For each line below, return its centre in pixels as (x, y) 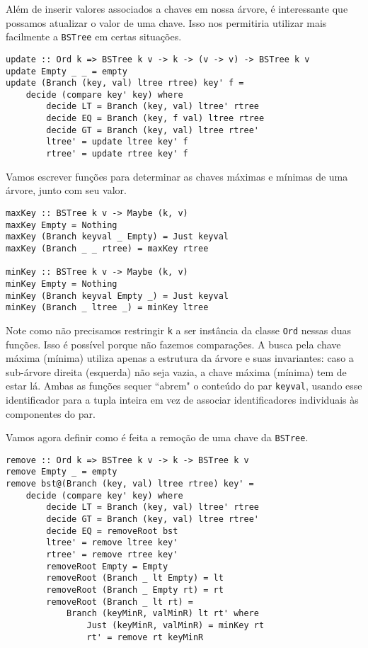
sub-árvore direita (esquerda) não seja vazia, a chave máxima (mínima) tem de (176, 371)
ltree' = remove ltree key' (112, 543)
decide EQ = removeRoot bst (112, 531)
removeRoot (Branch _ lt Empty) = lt (135, 578)
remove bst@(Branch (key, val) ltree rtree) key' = (130, 484)
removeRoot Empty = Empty (107, 566)
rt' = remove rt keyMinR (145, 637)
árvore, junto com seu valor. (66, 190)
